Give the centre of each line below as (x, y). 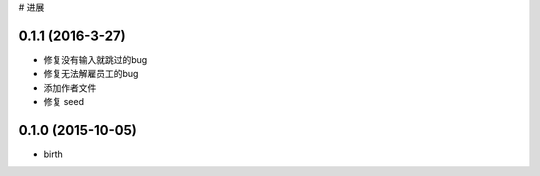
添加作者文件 (70, 87)
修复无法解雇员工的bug (91, 74)
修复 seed (64, 102)
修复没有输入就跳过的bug (95, 59)
